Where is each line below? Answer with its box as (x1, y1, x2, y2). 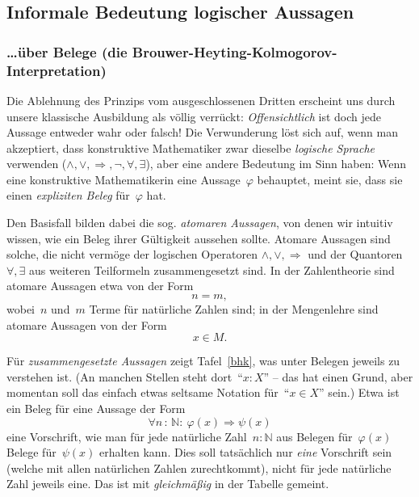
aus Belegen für (276, 428, 353, 444)
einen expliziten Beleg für (6, 187, 130, 204)
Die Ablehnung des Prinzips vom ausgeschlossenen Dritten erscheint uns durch (6, 91, 396, 108)
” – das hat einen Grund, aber (263, 368, 413, 385)
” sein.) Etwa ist (319, 384, 400, 401)
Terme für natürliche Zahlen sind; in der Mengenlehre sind (89, 301, 379, 318)
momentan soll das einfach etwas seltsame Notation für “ (6, 384, 290, 401)
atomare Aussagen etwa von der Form (6, 277, 194, 294)
